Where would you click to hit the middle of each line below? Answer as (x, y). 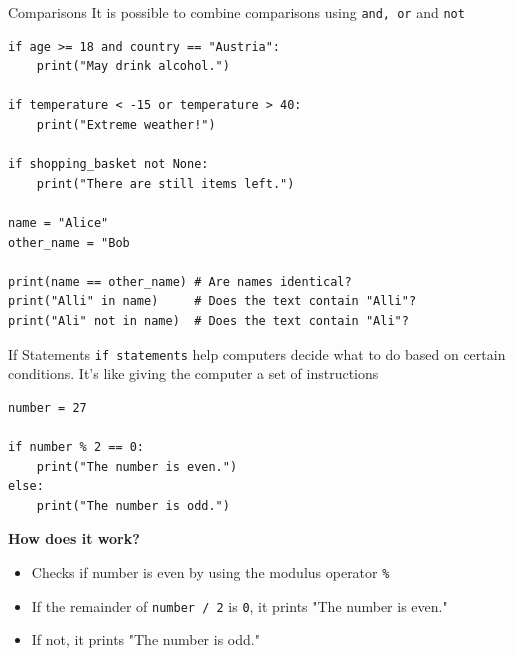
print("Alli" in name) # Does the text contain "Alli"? (212, 301)
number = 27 (47, 407)
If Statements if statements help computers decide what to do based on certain (257, 353)
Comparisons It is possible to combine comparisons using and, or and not (236, 12)
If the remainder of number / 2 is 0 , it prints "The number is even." (239, 605)
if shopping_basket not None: (108, 164)
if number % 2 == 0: (76, 447)
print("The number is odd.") (133, 505)
